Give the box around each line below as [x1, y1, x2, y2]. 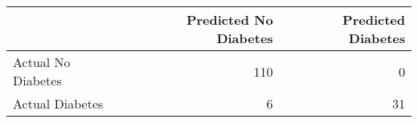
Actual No [13, 53, 71, 71]
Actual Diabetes [13, 94, 104, 113]
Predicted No [186, 10, 273, 29]
